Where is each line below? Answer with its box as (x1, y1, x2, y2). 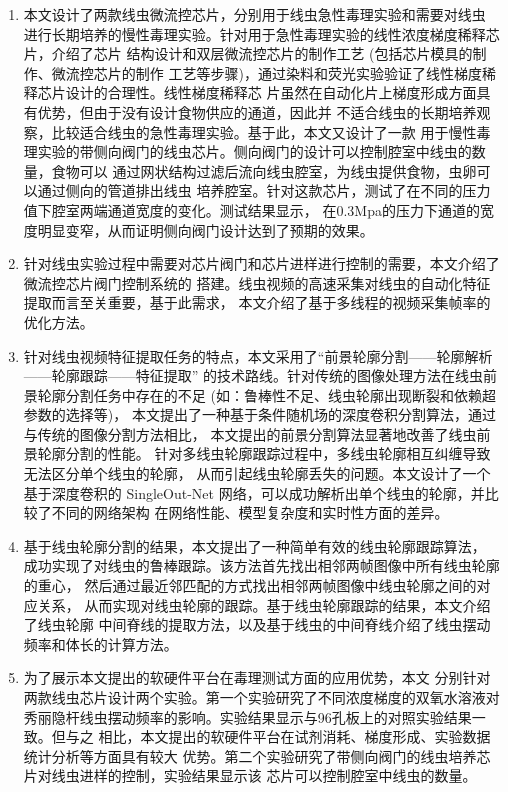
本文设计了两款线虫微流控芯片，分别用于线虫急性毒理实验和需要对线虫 (23, 4, 486, 24)
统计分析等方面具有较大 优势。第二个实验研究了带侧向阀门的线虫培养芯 (23, 745, 491, 766)
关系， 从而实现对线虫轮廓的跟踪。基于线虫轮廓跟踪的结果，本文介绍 (37, 594, 491, 615)
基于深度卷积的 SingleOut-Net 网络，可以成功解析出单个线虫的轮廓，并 (23, 482, 485, 503)
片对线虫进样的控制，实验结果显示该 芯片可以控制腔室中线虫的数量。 (23, 765, 477, 786)
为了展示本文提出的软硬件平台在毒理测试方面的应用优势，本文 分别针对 (23, 667, 491, 688)
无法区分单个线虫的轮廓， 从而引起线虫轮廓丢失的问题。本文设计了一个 (23, 463, 491, 484)
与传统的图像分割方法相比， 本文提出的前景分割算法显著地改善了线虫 (23, 423, 477, 444)
